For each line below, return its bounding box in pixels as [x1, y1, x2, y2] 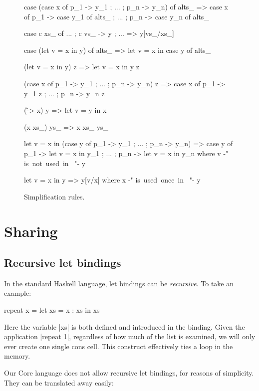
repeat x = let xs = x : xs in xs [4, 305, 100, 315]
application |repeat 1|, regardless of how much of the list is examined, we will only [4, 331, 256, 342]
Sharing [4, 220, 58, 241]
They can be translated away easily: [4, 377, 114, 388]
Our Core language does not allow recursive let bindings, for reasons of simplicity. [4, 368, 254, 378]
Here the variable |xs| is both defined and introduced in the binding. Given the [4, 321, 245, 332]
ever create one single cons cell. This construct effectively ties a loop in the [4, 341, 233, 351]
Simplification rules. [24, 191, 85, 201]
